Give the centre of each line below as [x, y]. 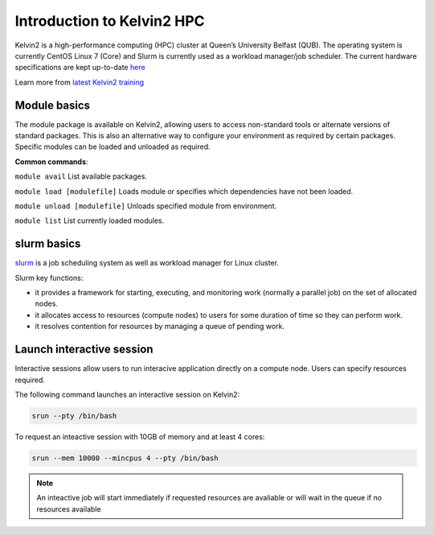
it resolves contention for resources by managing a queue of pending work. [160, 327]
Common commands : [51, 162]
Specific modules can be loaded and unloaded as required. [113, 147]
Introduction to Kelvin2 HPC [110, 21]
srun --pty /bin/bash [74, 416]
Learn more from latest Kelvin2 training [80, 82]
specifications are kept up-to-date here [80, 68]
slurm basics [48, 244]
